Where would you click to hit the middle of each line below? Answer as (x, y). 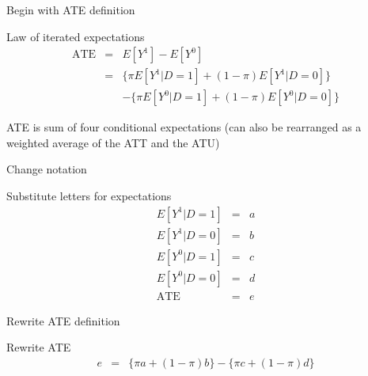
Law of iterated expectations (76, 36)
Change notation (47, 169)
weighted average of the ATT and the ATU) (113, 142)
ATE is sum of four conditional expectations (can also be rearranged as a (184, 127)
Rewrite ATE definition (63, 320)
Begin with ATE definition (71, 9)
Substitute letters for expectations (89, 196)
